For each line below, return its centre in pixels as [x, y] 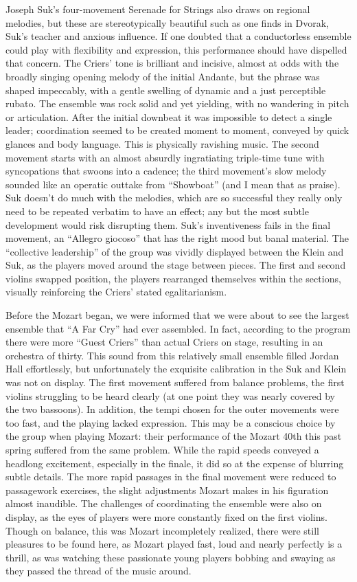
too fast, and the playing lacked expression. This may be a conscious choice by [171, 422]
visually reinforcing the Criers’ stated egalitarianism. [116, 292]
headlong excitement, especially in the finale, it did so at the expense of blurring [175, 463]
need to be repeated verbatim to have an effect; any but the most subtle [157, 211]
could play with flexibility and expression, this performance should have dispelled [176, 49]
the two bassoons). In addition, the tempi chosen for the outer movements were [172, 409]
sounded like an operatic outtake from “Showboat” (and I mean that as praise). [173, 184]
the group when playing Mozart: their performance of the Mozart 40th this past [174, 436]
